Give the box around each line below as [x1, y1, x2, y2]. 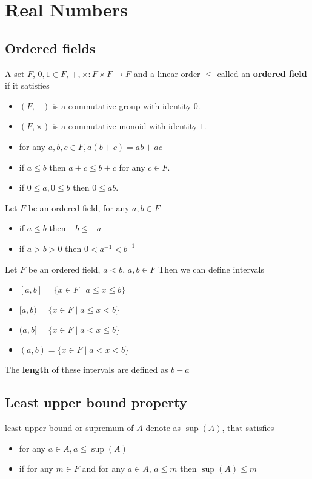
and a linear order [133, 67, 201, 80]
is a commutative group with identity [53, 99, 191, 112]
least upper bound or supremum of [5, 421, 134, 433]
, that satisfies [222, 421, 274, 433]
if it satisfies [5, 79, 50, 92]
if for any [19, 462, 53, 475]
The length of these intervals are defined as [5, 363, 168, 376]
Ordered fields [5, 38, 96, 57]
